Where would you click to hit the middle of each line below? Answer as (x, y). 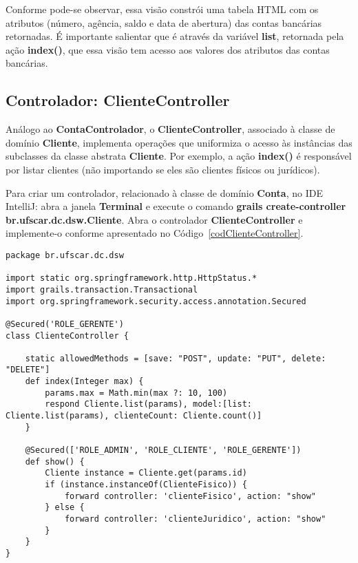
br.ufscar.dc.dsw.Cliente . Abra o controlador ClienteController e (154, 219)
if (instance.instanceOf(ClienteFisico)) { (146, 485)
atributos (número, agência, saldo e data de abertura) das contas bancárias (164, 22)
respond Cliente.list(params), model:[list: (148, 404)
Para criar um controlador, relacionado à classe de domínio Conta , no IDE (164, 192)
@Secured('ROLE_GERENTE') (65, 324)
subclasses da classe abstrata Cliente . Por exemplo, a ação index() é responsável (179, 156)
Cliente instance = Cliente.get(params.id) (146, 473)
